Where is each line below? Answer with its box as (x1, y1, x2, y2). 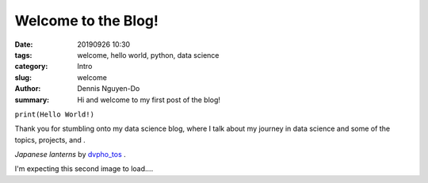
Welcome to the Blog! (14, 12, 159, 29)
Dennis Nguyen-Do (77, 84, 140, 93)
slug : (14, 72, 32, 82)
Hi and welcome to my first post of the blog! (77, 95, 221, 105)
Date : (14, 40, 33, 49)
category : (14, 62, 48, 71)
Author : (14, 84, 41, 93)
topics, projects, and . (14, 135, 86, 144)
